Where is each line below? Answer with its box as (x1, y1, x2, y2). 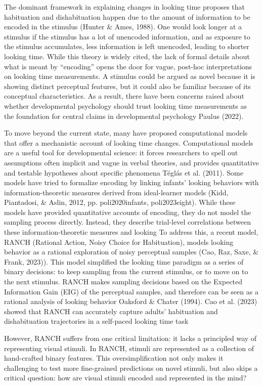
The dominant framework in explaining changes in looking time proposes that (4, 2, 245, 12)
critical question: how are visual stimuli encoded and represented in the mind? (4, 372, 247, 383)
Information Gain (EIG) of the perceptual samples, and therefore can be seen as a (4, 286, 258, 296)
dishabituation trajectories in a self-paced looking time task (4, 316, 189, 326)
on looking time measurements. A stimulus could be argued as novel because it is (4, 71, 255, 81)
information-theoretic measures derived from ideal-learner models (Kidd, (4, 187, 229, 197)
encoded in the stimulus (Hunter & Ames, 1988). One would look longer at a (4, 21, 242, 32)
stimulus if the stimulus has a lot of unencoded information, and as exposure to (4, 31, 250, 41)
